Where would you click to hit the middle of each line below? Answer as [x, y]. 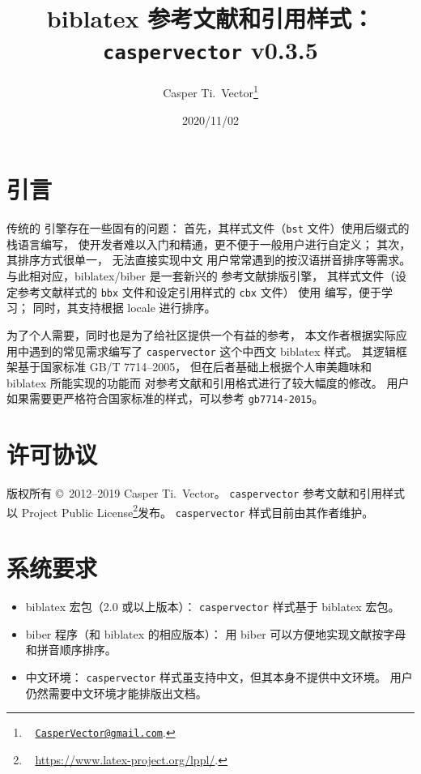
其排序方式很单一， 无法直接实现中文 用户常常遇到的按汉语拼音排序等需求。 [209, 260]
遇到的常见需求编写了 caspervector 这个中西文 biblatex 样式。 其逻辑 [212, 351]
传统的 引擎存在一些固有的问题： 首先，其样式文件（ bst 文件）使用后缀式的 [208, 228]
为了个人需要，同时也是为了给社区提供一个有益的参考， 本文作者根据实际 [201, 334]
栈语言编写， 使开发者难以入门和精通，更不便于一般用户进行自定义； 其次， [209, 244]
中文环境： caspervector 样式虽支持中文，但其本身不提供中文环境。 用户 [219, 677]
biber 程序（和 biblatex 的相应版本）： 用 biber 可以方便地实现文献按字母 [216, 633]
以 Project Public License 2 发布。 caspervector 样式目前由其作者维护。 [190, 511]
